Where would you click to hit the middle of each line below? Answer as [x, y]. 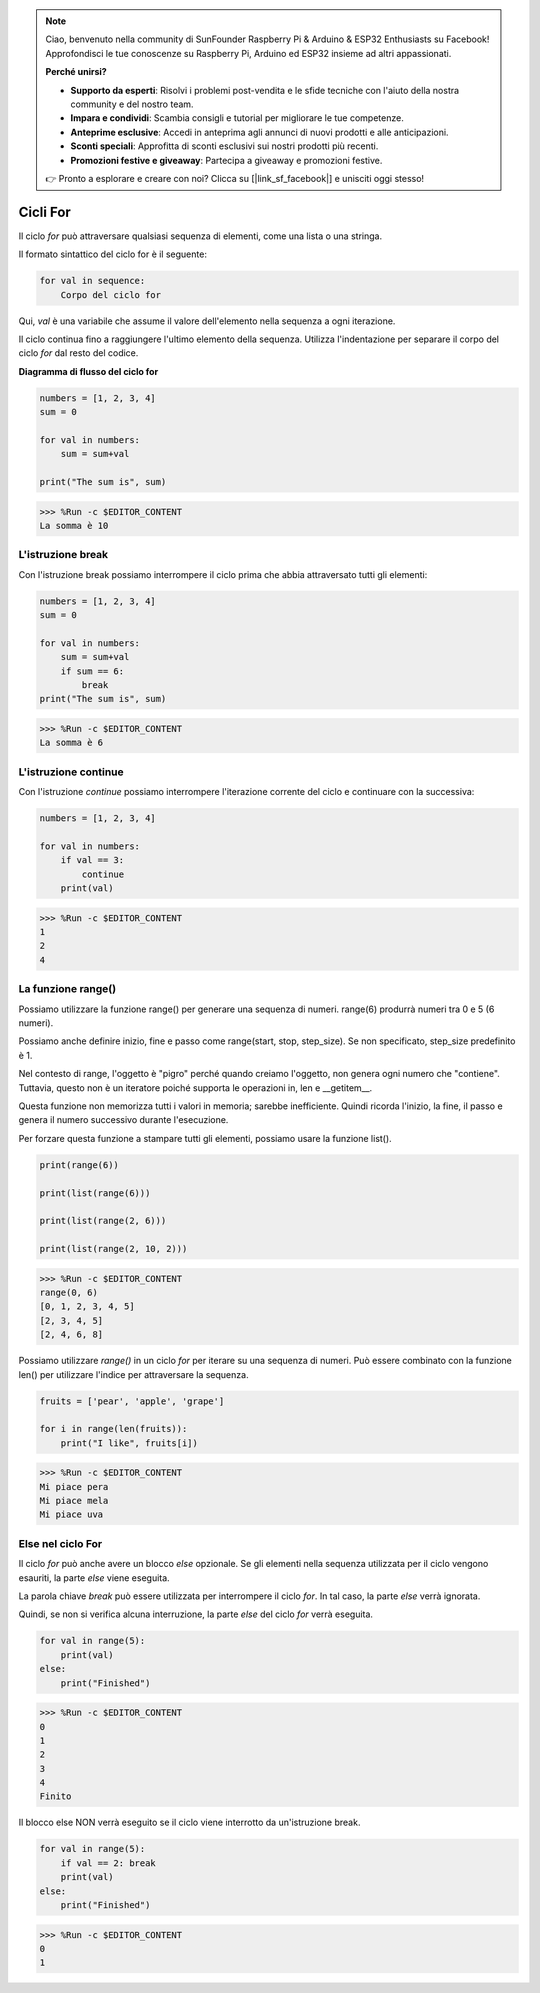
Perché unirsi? [76, 72]
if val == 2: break [108, 1863]
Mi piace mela [74, 1501]
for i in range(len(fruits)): [113, 1429]
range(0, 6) [69, 1293]
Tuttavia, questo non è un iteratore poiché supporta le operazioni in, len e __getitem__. [195, 1087]
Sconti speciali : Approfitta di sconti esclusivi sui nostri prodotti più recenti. [224, 146]
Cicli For [45, 211]
